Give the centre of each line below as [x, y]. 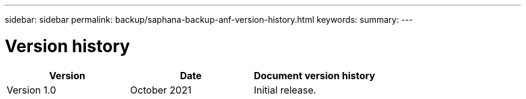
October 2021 [161, 90]
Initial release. [285, 90]
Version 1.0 [32, 90]
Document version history [314, 75]
